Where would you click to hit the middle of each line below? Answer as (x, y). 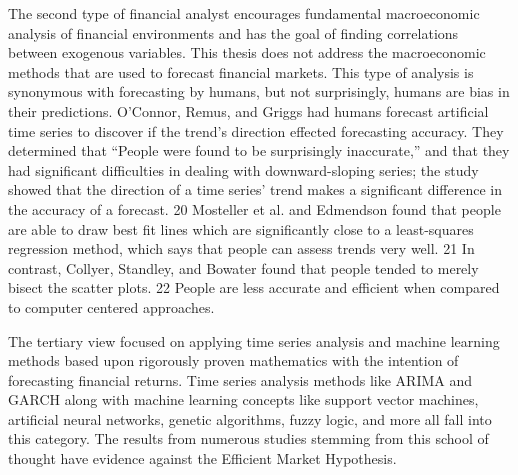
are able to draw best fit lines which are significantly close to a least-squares (241, 228)
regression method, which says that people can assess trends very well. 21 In (241, 248)
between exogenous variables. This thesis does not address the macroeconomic (247, 52)
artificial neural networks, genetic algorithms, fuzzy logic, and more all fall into (250, 418)
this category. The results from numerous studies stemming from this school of (248, 438)
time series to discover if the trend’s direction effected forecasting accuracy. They (256, 130)
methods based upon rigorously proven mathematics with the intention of (233, 360)
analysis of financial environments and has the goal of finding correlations (233, 32)
